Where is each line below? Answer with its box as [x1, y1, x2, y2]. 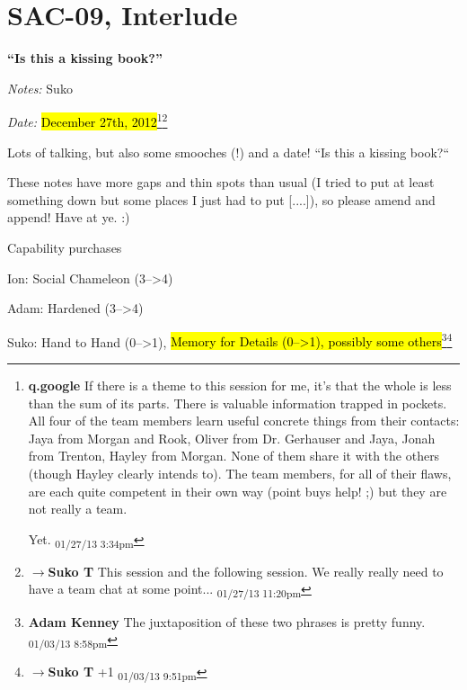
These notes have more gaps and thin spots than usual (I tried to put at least [7, 173, 435, 192]
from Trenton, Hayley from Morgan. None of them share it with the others [28, 446, 440, 465]
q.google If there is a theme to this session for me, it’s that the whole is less [28, 375, 452, 394]
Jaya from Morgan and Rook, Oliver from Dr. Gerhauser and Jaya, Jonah [28, 428, 436, 447]
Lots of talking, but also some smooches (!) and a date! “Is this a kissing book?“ [7, 142, 450, 161]
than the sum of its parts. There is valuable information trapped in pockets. [28, 393, 447, 412]
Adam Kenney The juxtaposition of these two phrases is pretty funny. [28, 612, 426, 631]
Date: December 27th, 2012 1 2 [7, 110, 168, 130]
